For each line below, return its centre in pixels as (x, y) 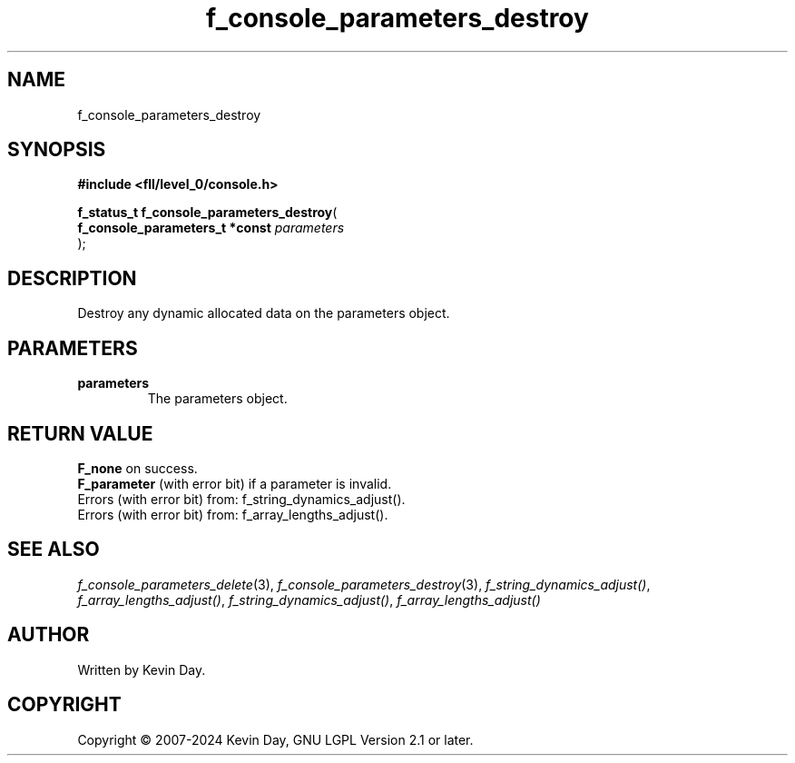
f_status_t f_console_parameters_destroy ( (207, 213)
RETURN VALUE (80, 433)
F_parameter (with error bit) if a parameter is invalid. (235, 483)
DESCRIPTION (72, 278)
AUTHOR (49, 635)
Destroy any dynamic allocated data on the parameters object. (264, 313)
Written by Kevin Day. (142, 669)
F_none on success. (137, 468)
